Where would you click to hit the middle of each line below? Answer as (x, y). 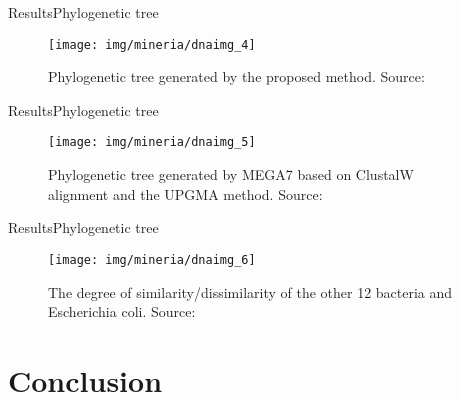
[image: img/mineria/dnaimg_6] (152, 259)
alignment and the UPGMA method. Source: (185, 193)
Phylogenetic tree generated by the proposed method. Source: (236, 76)
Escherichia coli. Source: (122, 311)
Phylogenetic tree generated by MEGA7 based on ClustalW (231, 174)
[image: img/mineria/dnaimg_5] (152, 142)
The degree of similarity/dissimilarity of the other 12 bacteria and (250, 291)
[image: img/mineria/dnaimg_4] (152, 44)
